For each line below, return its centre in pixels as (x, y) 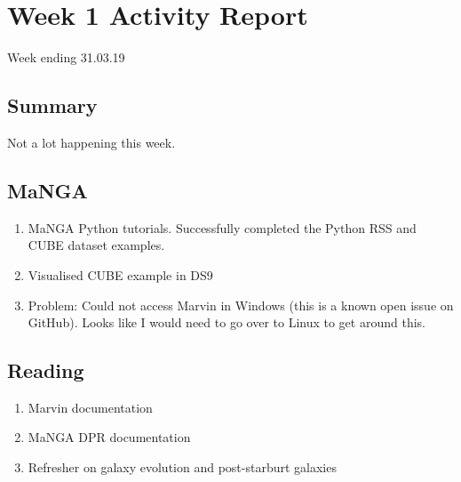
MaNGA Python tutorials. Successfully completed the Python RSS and (222, 227)
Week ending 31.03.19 (66, 57)
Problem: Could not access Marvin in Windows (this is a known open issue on (241, 305)
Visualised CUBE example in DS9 (120, 274)
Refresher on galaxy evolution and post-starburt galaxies (182, 467)
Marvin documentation (90, 407)
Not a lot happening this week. (91, 142)
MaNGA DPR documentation (109, 437)
